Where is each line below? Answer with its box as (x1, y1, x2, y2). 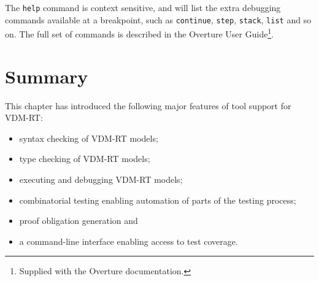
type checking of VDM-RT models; (19, 152, 150, 165)
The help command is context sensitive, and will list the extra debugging (5, 1, 281, 13)
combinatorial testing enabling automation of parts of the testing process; (19, 193, 296, 206)
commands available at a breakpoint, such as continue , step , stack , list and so (5, 13, 312, 26)
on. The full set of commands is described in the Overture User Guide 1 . (5, 26, 274, 40)
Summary (5, 63, 88, 88)
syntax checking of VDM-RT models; (19, 131, 158, 144)
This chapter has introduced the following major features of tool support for (5, 99, 291, 112)
